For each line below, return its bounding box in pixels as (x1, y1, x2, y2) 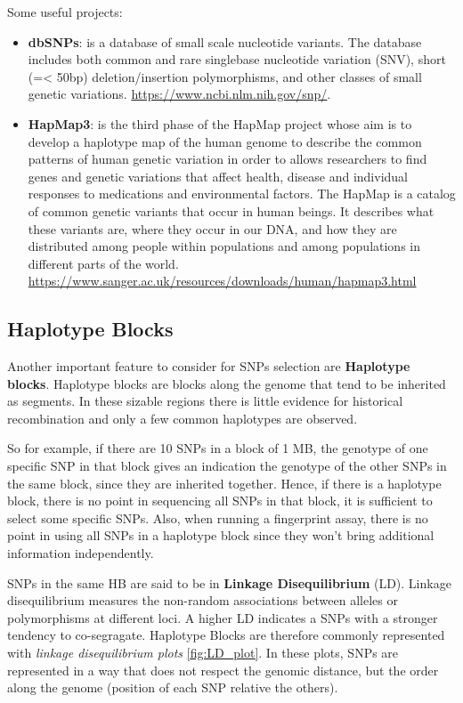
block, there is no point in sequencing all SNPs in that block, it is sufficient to (7, 491, 433, 510)
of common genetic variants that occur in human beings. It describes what (28, 201, 435, 220)
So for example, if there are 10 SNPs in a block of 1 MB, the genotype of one (7, 439, 428, 457)
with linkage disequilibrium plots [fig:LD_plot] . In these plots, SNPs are (7, 643, 399, 662)
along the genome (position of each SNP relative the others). (7, 678, 338, 697)
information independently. (7, 544, 154, 562)
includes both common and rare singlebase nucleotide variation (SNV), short (28, 50, 446, 69)
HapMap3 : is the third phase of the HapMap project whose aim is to (28, 114, 412, 133)
